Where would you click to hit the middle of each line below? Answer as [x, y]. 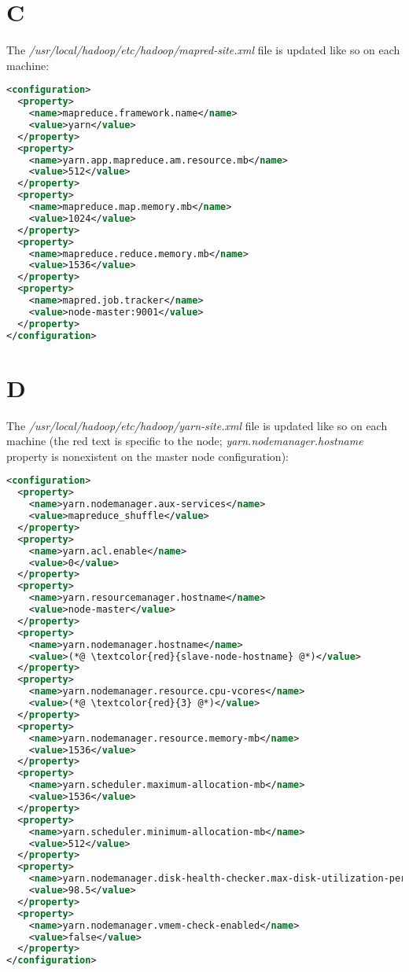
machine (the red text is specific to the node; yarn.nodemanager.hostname [185, 441]
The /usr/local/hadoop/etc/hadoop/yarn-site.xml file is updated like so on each [197, 425]
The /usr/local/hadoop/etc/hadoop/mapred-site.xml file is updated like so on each [203, 50]
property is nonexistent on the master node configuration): [147, 456]
